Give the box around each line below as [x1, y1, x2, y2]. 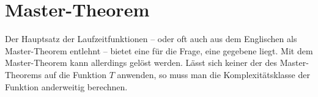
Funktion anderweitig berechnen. [5, 80, 128, 93]
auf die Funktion [44, 68, 106, 81]
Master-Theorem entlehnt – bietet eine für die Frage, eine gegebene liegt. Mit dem [5, 44, 313, 57]
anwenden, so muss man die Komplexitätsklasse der [117, 68, 310, 81]
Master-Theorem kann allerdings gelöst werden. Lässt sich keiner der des [5, 56, 278, 69]
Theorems [5, 68, 42, 81]
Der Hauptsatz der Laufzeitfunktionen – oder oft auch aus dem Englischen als [5, 32, 297, 45]
